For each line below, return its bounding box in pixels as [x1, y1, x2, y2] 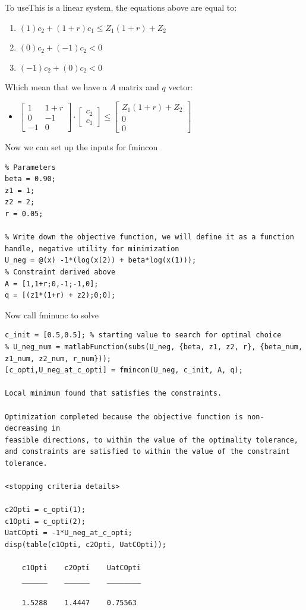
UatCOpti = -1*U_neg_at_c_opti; [5, 529, 133, 538]
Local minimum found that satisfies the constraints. [5, 389, 222, 398]
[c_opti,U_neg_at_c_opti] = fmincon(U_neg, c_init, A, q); [5, 366, 243, 375]
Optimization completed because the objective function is [5, 412, 243, 421]
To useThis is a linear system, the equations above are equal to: [5, 1, 237, 13]
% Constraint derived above [5, 268, 116, 276]
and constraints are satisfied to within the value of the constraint [5, 447, 290, 456]
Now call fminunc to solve [5, 308, 99, 321]
